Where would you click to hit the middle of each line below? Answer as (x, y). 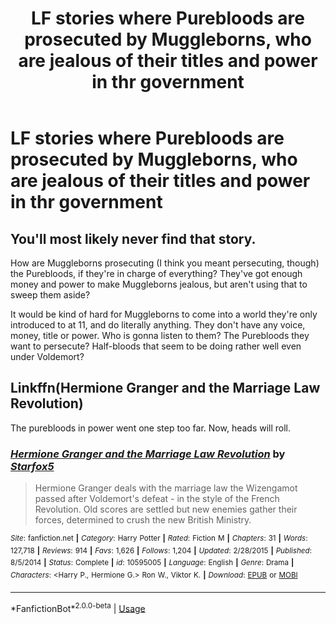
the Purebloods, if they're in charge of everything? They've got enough (156, 273)
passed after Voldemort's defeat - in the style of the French (157, 499)
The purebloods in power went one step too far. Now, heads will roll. (151, 428)
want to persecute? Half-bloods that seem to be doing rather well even (156, 346)
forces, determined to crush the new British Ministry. (143, 520)
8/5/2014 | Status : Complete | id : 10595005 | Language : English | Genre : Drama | (152, 563)
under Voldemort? (47, 356)
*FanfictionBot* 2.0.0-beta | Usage (78, 607)
